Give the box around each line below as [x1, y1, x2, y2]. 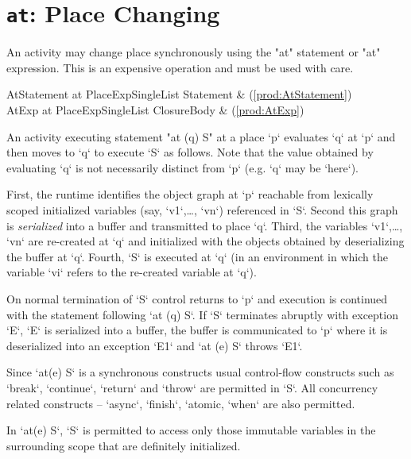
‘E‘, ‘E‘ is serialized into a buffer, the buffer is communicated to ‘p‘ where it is [6, 322, 388, 338]
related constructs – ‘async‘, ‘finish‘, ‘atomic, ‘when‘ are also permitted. [6, 395, 355, 411]
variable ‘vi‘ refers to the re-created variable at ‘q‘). [6, 264, 257, 280]
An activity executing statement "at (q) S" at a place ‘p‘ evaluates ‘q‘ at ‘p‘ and [6, 128, 396, 145]
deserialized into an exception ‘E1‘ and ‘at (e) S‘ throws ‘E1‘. [6, 337, 303, 353]
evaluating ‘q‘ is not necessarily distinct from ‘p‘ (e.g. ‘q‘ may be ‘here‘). [6, 159, 359, 175]
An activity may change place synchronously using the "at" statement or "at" [6, 44, 381, 60]
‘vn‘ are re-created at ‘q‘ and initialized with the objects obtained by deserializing [6, 233, 405, 249]
